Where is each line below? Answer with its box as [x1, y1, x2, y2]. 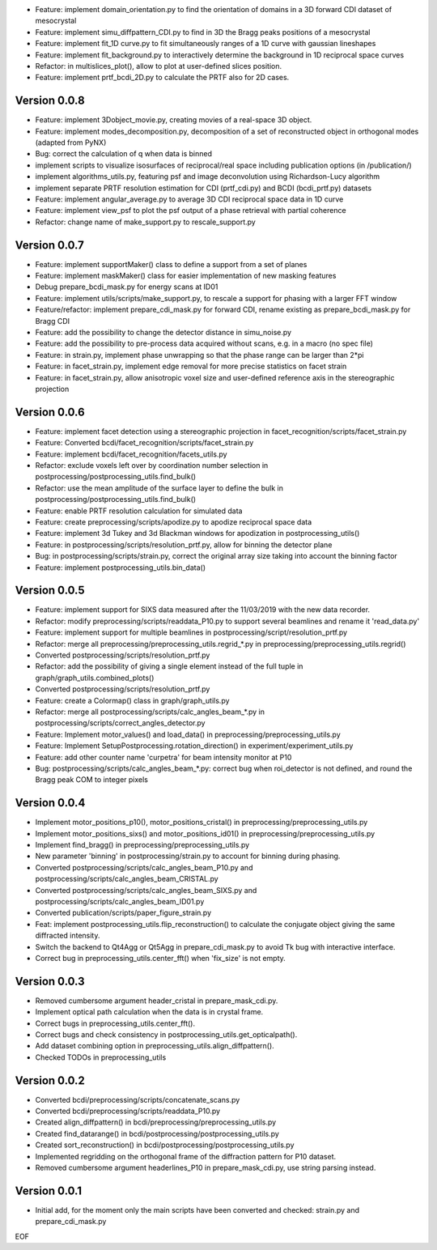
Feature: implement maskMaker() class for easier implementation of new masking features [35, 271, 337, 281]
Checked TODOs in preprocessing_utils [35, 1052, 167, 1062]
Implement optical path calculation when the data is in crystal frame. [35, 1007, 264, 1017]
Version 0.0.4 [15, 796, 86, 810]
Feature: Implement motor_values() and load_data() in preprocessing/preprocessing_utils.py [35, 729, 342, 739]
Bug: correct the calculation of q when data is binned [35, 149, 213, 159]
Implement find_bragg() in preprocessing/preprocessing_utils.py [35, 840, 250, 850]
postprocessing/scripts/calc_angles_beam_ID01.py [35, 896, 205, 906]
